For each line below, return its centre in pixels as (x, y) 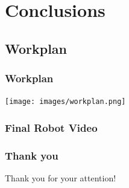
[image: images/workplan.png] (65, 102)
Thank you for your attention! (61, 178)
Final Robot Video (51, 127)
